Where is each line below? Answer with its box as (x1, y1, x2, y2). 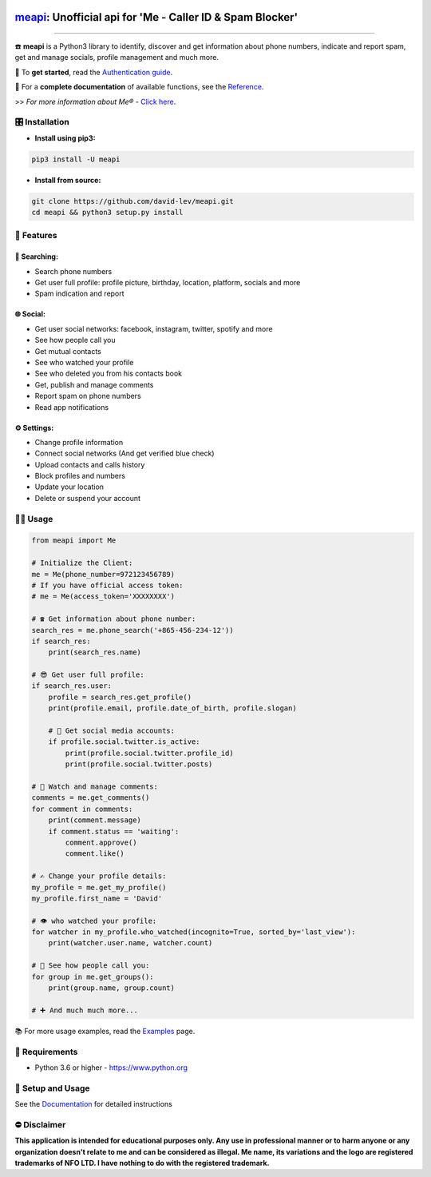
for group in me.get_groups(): (31, 972, 155, 981)
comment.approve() (65, 837, 137, 847)
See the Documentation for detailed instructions (14, 1099, 173, 1109)
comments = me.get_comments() (31, 793, 150, 802)
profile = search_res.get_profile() (48, 692, 192, 702)
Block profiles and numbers (34, 471, 125, 481)
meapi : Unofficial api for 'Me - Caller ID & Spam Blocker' (14, 10, 299, 24)
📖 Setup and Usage (14, 1083, 91, 1094)
